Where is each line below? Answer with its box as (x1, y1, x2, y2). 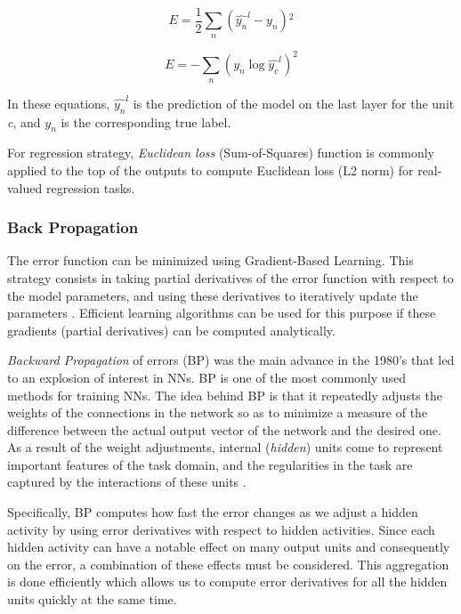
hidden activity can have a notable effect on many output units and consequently (7, 537, 450, 556)
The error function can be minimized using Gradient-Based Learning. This (7, 251, 414, 270)
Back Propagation (7, 216, 139, 238)
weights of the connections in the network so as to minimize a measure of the (7, 403, 428, 422)
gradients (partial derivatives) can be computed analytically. (7, 320, 336, 339)
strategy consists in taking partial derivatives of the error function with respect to (7, 268, 454, 287)
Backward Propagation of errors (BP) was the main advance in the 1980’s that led (7, 351, 455, 369)
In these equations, (7, 93, 110, 112)
